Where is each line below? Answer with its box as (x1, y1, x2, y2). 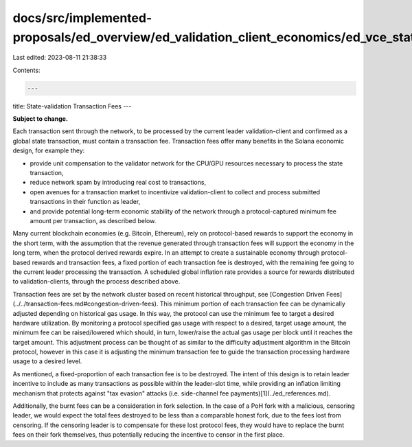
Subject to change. (12, 115, 69, 123)
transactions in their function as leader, (30, 198, 141, 206)
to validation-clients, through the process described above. (12, 277, 181, 286)
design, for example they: (12, 146, 85, 154)
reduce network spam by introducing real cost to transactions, (30, 179, 206, 187)
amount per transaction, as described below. (30, 217, 157, 225)
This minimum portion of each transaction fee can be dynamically (159, 299, 346, 308)
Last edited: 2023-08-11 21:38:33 (12, 54, 107, 62)
